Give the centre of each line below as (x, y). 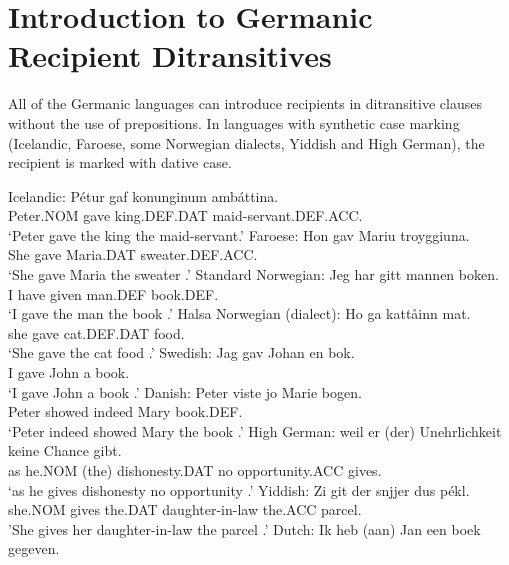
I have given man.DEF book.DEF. (113, 293)
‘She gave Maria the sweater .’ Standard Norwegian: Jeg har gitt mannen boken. (253, 274)
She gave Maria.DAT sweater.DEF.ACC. (133, 254)
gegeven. (34, 548)
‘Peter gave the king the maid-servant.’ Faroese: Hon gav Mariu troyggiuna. (239, 234)
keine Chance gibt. (65, 450)
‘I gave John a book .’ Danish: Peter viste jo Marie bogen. (185, 391)
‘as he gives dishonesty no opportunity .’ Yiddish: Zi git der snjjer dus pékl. (239, 489)
